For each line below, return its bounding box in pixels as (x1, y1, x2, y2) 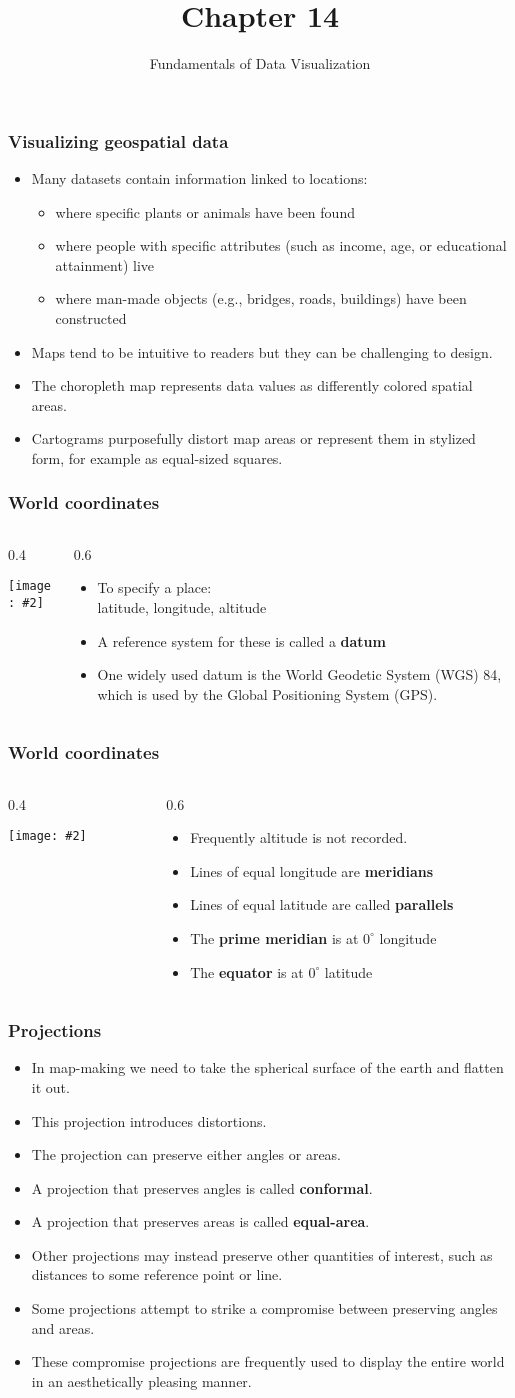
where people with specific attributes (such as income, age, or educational (55, 235, 507, 256)
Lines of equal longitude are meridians (190, 860, 434, 881)
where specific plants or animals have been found (55, 201, 355, 222)
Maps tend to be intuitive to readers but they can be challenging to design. (31, 341, 493, 362)
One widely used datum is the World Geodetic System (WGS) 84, (97, 664, 502, 685)
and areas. (31, 1317, 95, 1338)
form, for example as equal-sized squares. (31, 447, 283, 468)
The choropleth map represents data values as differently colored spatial (31, 375, 473, 396)
